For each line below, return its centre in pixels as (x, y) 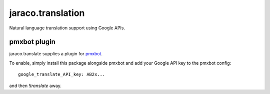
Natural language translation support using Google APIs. (67, 28)
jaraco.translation (47, 13)
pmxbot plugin (32, 42)
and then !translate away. (35, 86)
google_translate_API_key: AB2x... (62, 74)
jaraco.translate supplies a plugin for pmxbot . (56, 54)
